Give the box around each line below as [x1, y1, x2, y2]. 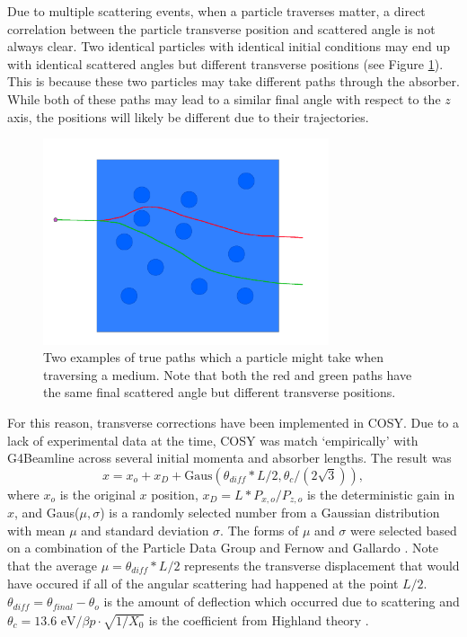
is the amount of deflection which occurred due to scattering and [103, 592, 460, 611]
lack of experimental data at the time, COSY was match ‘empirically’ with [7, 430, 419, 449]
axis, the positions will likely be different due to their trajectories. [7, 107, 369, 126]
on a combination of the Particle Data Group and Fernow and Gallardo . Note [7, 538, 439, 557]
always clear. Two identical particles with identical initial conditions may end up [7, 37, 451, 56]
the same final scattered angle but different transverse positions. [43, 383, 396, 402]
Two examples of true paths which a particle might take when [43, 348, 383, 367]
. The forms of [220, 520, 299, 539]
